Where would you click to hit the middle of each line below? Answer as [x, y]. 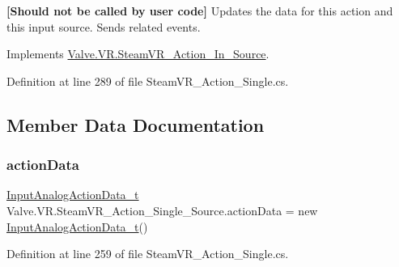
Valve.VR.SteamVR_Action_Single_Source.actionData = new [162, 210]
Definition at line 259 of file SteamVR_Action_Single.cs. [148, 254]
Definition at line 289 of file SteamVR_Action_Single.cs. [148, 81]
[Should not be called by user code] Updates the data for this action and [200, 11]
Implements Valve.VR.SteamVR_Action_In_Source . [138, 54]
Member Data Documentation [136, 124]
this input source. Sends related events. [104, 26]
